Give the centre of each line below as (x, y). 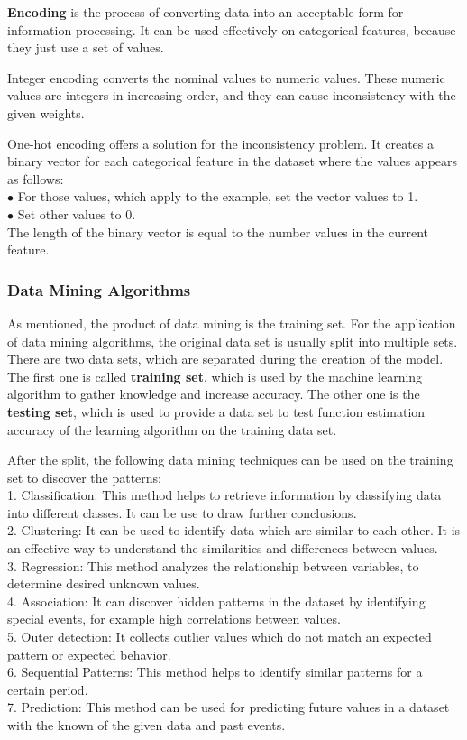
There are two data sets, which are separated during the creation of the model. (225, 359)
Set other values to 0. (77, 213)
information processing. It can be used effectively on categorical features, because (232, 29)
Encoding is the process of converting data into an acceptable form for (206, 12)
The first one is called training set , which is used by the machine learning (215, 376)
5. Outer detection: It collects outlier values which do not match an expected (220, 637)
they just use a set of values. (86, 47)
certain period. (48, 689)
